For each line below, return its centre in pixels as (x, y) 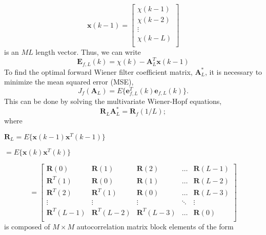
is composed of (27, 226)
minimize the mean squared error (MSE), (69, 82)
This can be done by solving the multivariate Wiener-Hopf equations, (113, 101)
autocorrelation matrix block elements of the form (155, 226)
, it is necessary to (234, 71)
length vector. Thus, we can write (88, 52)
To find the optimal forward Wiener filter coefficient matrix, (98, 71)
